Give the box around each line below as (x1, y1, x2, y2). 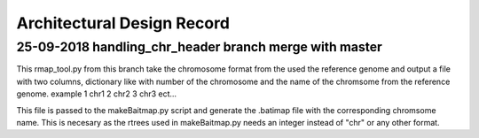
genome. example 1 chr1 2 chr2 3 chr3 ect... (16, 88, 177, 99)
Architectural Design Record (16, 13, 231, 33)
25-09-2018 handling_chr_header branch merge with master (16, 39, 383, 55)
